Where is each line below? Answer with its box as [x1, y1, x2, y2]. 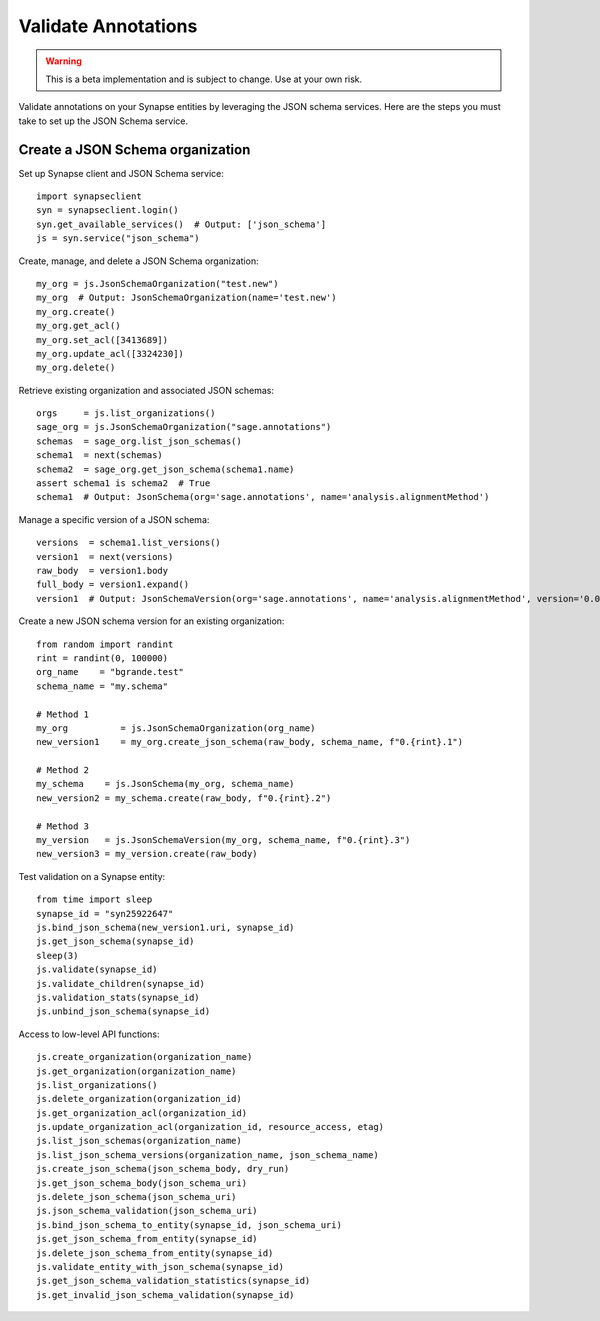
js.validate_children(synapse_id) [36, 978, 205, 989]
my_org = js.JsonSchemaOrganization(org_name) [36, 722, 316, 734]
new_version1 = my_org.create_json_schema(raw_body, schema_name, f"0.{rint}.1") [36, 736, 464, 748]
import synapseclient [36, 191, 142, 202]
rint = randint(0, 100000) [36, 652, 169, 664]
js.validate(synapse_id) [36, 964, 158, 975]
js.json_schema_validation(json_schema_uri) [36, 1205, 259, 1217]
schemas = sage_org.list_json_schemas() [36, 435, 242, 447]
